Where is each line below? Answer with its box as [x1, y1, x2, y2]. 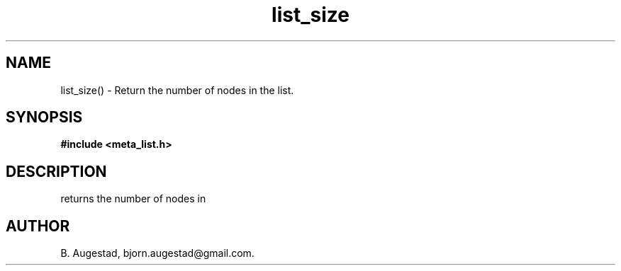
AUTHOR [6, 217, 70, 235]
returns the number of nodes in [60, 192, 206, 205]
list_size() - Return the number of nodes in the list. [60, 83, 294, 96]
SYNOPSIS [6, 108, 83, 127]
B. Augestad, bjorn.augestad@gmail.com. [60, 247, 254, 260]
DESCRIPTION [6, 162, 107, 180]
